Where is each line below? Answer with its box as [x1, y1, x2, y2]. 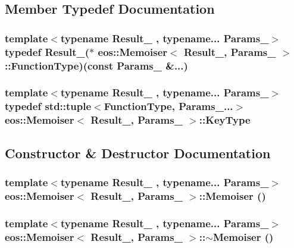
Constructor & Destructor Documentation [5, 143, 271, 162]
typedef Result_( [5, 44, 90, 59]
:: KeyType [199, 112, 251, 127]
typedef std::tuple [5, 99, 92, 114]
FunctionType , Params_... [104, 99, 233, 114]
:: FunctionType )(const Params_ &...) [5, 58, 188, 73]
